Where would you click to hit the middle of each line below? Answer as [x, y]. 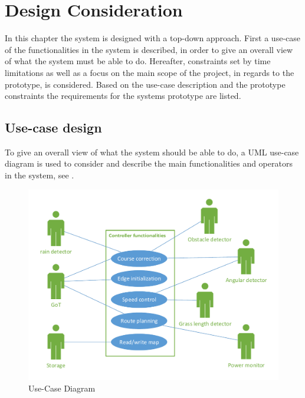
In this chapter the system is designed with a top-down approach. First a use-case [152, 38]
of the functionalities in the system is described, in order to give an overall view [149, 49]
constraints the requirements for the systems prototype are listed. [123, 96]
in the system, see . [40, 175]
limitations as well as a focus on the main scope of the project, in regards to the [150, 72]
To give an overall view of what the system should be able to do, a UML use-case [152, 152]
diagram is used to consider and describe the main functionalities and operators [149, 163]
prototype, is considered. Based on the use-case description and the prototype [145, 84]
